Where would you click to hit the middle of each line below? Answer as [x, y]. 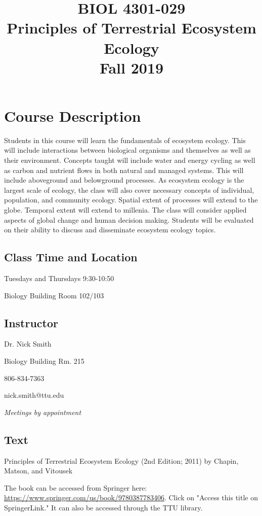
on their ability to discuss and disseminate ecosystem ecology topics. [110, 230]
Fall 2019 [132, 67]
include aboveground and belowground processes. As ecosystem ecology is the [124, 180]
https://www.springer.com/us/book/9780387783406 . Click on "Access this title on [131, 497]
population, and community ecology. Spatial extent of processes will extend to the [131, 200]
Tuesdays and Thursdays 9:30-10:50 [59, 278]
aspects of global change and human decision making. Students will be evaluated [129, 219]
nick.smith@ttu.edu [34, 395]
